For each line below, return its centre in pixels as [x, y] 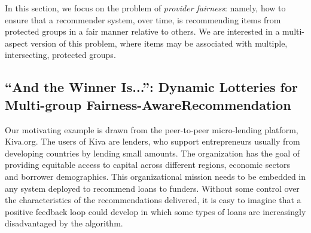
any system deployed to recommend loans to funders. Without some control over [152, 188]
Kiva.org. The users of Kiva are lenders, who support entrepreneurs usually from [153, 141]
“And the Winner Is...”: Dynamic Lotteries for [151, 87]
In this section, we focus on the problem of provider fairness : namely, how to [145, 8]
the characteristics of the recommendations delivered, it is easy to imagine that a [153, 200]
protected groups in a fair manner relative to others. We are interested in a [142, 31]
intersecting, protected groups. [60, 55]
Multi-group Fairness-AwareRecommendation [148, 104]
